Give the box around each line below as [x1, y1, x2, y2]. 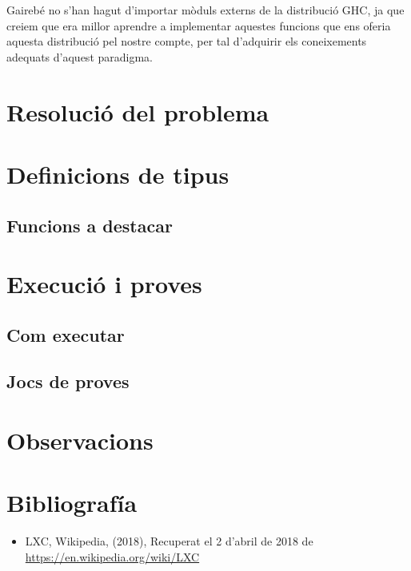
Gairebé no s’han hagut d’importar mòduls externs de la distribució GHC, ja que [6, 2, 405, 18]
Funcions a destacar [6, 212, 173, 237]
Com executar [6, 322, 125, 347]
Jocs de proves [6, 369, 130, 394]
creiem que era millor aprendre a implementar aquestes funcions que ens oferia [6, 17, 391, 34]
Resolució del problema [6, 95, 269, 128]
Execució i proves [6, 268, 202, 300]
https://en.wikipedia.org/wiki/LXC [25, 548, 200, 565]
